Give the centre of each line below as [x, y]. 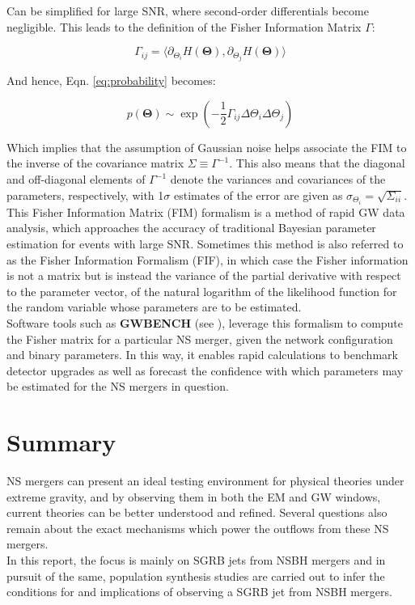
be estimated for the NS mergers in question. [118, 386]
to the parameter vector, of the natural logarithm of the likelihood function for [202, 291]
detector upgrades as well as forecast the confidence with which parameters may [205, 370]
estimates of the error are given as [258, 195]
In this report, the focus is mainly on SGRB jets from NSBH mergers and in [196, 559]
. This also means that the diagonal [317, 163]
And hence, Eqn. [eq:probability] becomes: [111, 80]
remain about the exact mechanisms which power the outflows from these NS [198, 528]
